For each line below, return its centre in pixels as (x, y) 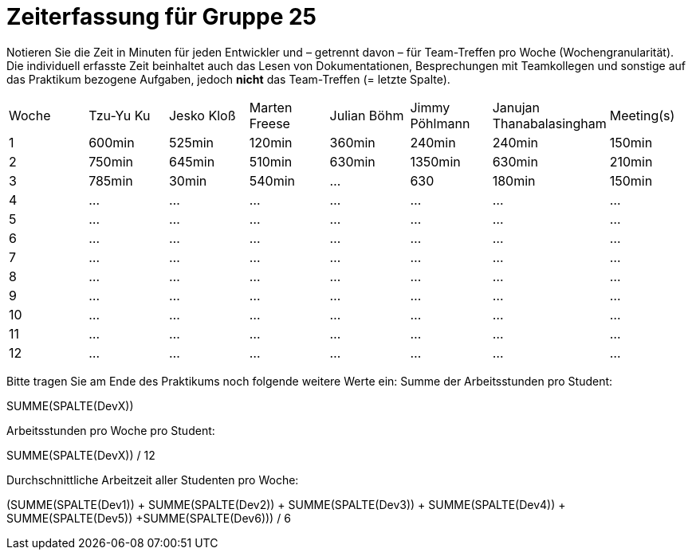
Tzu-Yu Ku (120, 115)
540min (272, 180)
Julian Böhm (367, 115)
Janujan (516, 107)
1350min (435, 161)
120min (271, 142)
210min (631, 161)
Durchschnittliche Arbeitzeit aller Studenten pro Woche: (153, 480)
